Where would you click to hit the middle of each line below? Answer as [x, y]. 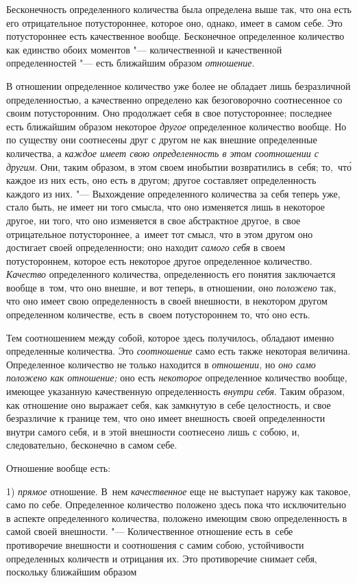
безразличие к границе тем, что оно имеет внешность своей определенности [166, 418]
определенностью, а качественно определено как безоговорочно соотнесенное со [174, 99]
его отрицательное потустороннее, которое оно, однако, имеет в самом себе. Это [174, 22]
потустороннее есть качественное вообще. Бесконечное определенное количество [175, 36]
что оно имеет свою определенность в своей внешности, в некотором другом [167, 301]
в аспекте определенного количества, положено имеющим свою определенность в [177, 517]
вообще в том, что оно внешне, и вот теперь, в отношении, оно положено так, [171, 287]
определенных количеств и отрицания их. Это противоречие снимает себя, [162, 558]
